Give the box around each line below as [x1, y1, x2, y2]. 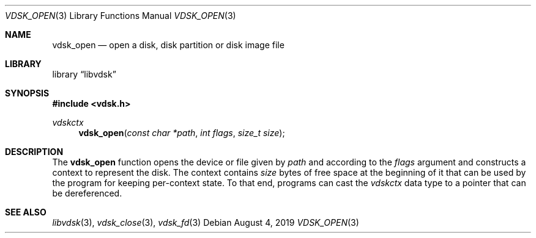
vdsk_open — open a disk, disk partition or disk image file [52, 40, 285, 50]
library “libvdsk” [52, 69, 116, 79]
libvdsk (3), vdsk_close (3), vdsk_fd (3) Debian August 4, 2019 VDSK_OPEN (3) [52, 217, 359, 228]
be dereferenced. [52, 188, 122, 198]
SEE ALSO [5, 207, 47, 217]
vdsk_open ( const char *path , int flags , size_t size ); [78, 128, 285, 138]
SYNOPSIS [5, 88, 50, 98]
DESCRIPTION [5, 146, 64, 157]
